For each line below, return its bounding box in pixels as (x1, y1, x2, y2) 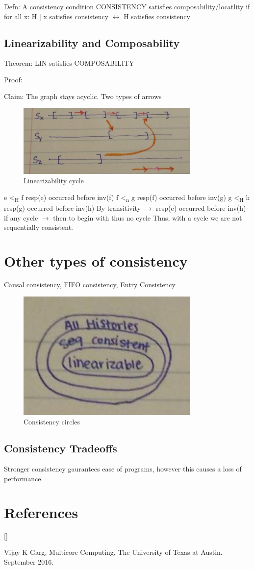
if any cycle (4, 212, 38, 223)
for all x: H (4, 11, 37, 21)
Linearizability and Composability (4, 35, 180, 50)
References (4, 502, 78, 522)
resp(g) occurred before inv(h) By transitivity (4, 203, 141, 213)
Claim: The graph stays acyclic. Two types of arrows (4, 91, 162, 101)
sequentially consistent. (4, 222, 74, 232)
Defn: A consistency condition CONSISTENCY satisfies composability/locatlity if (4, 1, 250, 11)
